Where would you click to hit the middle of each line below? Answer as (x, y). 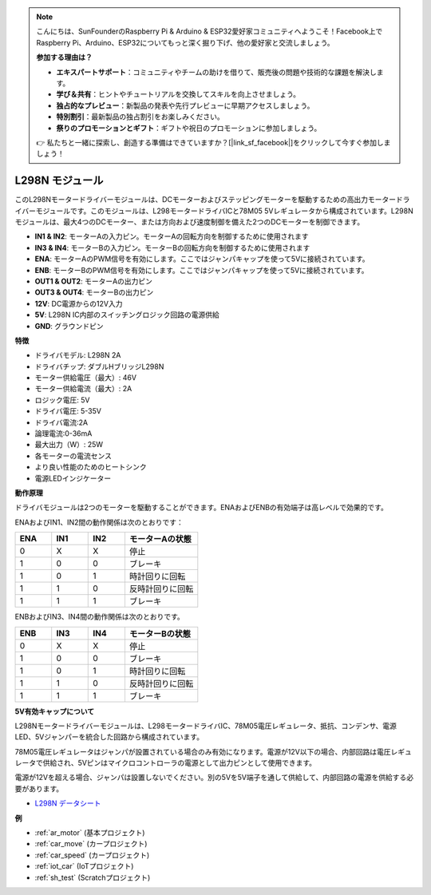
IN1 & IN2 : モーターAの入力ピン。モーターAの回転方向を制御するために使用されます (172, 236)
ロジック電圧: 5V (62, 400)
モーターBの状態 (160, 633)
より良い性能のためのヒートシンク (91, 467)
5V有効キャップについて (55, 711)
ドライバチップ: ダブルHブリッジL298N (99, 366)
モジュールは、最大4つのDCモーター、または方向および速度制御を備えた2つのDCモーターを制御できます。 (190, 222)
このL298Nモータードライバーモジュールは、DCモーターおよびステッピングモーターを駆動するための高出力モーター (206, 200)
